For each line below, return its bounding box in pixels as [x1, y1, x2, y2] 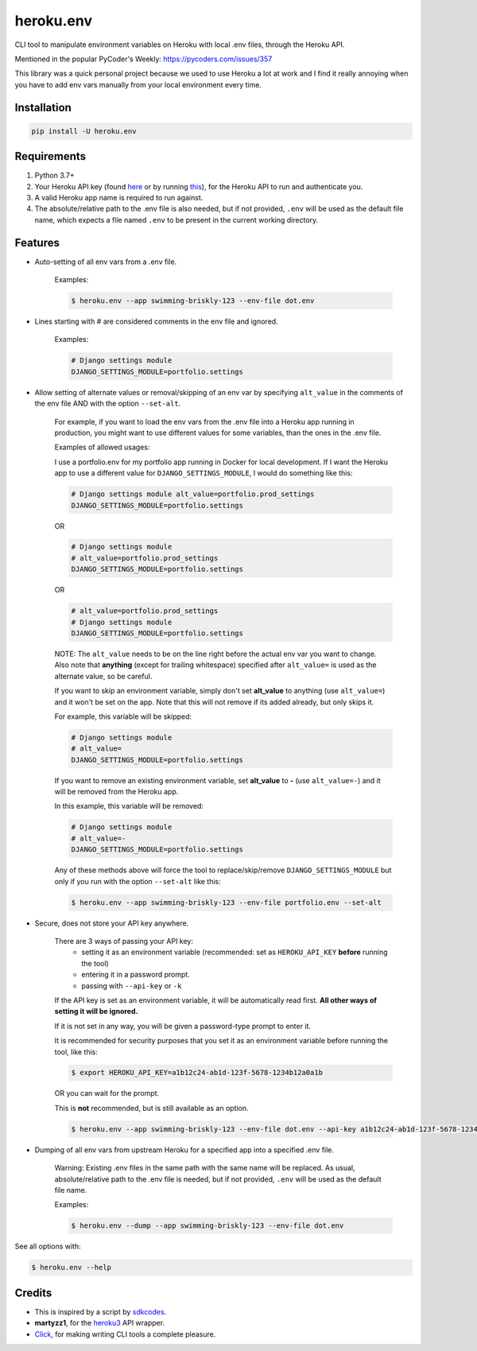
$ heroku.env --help [31, 1263, 111, 1272]
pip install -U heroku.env [31, 126, 137, 135]
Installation [14, 100, 72, 115]
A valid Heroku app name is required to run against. [34, 193, 204, 202]
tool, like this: [54, 1046, 99, 1057]
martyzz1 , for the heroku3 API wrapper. [34, 1318, 165, 1328]
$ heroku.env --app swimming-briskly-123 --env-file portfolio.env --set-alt [71, 898, 382, 906]
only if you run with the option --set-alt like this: [54, 876, 222, 886]
